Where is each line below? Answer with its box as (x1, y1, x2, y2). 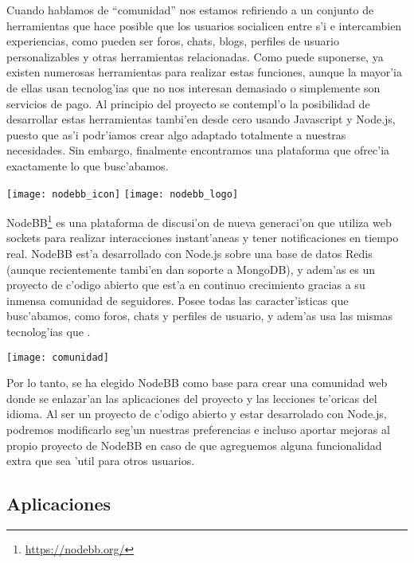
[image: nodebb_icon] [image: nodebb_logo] (6, 188, 239, 200)
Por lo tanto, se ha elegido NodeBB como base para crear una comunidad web (6, 374, 388, 391)
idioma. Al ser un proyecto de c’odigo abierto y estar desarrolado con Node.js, (6, 405, 387, 422)
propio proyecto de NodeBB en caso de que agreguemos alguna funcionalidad (6, 436, 382, 453)
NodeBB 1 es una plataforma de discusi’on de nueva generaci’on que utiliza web (6, 212, 392, 230)
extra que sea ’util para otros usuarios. (6, 452, 195, 469)
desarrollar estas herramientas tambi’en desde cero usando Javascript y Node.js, (6, 111, 396, 127)
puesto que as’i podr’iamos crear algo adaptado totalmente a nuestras (6, 126, 346, 143)
